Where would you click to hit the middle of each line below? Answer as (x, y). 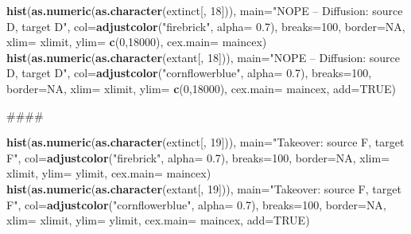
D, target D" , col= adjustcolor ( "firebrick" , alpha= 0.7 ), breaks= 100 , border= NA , (206, 26)
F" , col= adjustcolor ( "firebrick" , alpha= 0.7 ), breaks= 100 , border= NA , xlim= (198, 157)
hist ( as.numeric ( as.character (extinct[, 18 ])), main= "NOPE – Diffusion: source (205, 10)
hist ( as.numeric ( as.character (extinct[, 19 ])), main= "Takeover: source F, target (205, 142)
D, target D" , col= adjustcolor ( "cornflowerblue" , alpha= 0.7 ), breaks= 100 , (189, 73)
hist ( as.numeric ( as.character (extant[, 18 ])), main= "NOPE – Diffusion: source (203, 57)
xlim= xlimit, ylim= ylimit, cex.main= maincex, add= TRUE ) (158, 220)
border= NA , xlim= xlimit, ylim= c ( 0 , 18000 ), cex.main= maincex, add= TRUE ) (201, 88)
